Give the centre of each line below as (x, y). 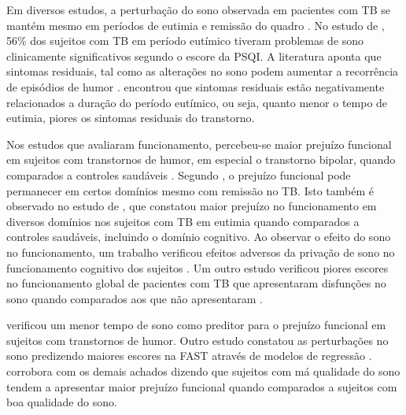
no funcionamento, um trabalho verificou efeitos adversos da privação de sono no (201, 252)
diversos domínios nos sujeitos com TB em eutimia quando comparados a (183, 221)
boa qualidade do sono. (62, 402)
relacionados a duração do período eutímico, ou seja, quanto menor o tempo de (197, 102)
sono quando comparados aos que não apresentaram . (135, 298)
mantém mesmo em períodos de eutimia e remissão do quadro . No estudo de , (196, 25)
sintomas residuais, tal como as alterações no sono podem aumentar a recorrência (203, 71)
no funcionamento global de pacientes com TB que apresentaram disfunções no (196, 283)
